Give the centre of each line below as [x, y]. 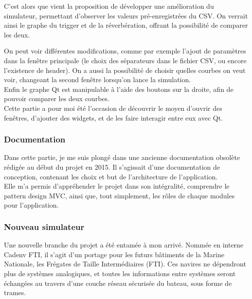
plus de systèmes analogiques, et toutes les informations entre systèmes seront [120, 273]
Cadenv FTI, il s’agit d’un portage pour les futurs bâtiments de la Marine [114, 254]
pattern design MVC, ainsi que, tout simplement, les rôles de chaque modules [119, 195]
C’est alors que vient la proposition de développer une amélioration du [109, 6]
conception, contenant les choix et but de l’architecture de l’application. [111, 176]
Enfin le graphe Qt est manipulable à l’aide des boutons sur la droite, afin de [119, 89]
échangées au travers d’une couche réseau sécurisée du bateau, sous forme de [118, 283]
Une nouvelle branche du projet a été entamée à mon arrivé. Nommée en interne [124, 245]
